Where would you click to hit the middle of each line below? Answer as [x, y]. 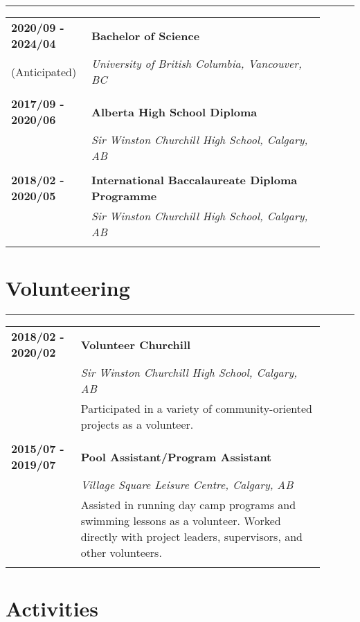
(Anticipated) [44, 71]
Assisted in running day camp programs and [188, 505]
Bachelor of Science [145, 35]
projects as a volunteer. [137, 425]
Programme [124, 196]
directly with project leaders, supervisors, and [191, 537]
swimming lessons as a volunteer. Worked [181, 521]
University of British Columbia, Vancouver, [196, 63]
